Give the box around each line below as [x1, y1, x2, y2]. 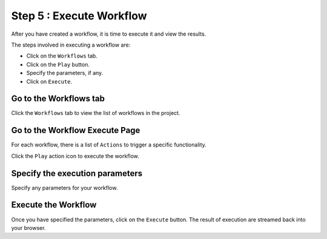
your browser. [11, 224, 46, 231]
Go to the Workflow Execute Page [11, 125, 140, 136]
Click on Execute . [26, 77, 73, 85]
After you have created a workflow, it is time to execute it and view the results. [11, 30, 206, 38]
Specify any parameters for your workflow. [11, 184, 118, 191]
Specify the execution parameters [11, 168, 142, 178]
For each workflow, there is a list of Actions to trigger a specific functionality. [11, 141, 207, 148]
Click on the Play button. [26, 61, 90, 68]
